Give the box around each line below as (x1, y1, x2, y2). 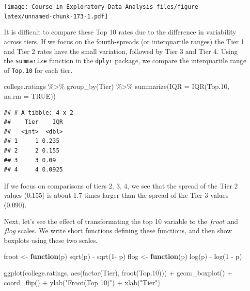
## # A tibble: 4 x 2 (4, 109, 74, 116)
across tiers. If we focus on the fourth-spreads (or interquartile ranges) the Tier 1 (4, 36, 245, 46)
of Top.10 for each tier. (4, 65, 73, 75)
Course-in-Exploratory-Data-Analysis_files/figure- (31, 3, 202, 10)
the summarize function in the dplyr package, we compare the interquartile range (4, 55, 247, 66)
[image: (4, 3, 29, 10)
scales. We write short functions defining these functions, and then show (18, 225, 232, 236)
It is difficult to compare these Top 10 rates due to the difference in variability (4, 27, 236, 37)
